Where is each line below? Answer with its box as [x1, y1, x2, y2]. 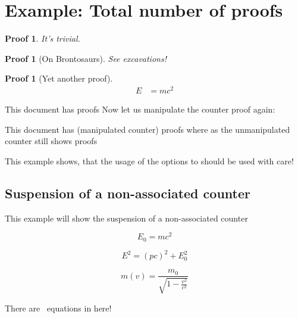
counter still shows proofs [5, 135, 98, 147]
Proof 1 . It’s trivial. [5, 32, 80, 45]
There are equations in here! [5, 301, 112, 314]
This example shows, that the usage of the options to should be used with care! [5, 154, 294, 167]
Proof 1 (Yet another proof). [5, 72, 113, 85]
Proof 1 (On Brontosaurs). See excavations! [5, 52, 167, 64]
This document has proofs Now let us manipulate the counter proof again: [5, 103, 275, 116]
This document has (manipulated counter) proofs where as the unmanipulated [5, 123, 290, 135]
